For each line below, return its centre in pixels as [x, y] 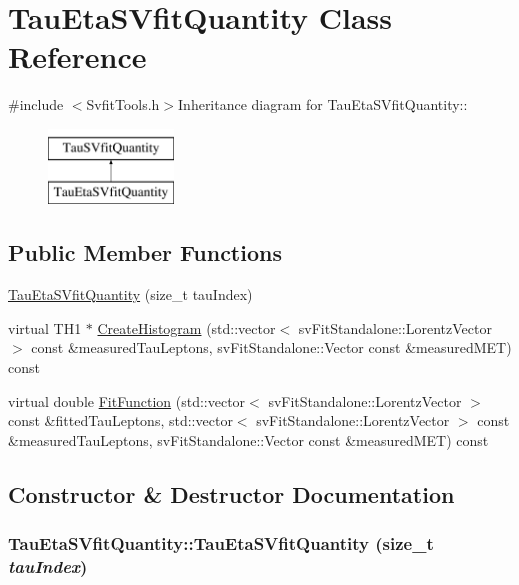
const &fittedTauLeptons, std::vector [120, 420]
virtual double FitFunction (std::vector [127, 400]
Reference [77, 56]
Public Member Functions [145, 252]
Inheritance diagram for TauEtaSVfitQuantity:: [323, 104]
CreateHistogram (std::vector [186, 327]
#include [36, 104]
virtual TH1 [45, 327]
